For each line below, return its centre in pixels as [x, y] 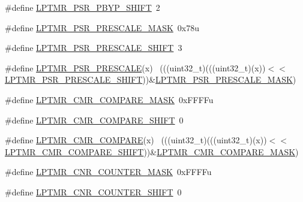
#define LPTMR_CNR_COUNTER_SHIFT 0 [93, 192]
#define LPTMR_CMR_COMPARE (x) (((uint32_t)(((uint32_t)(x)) [136, 140]
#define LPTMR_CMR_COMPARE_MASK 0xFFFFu [109, 99]
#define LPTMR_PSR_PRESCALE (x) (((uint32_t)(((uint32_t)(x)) [135, 67]
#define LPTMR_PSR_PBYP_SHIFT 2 [82, 7]
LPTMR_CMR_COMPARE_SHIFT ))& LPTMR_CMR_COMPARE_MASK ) [152, 151]
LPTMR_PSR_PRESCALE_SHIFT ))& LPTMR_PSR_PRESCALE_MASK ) [151, 79]
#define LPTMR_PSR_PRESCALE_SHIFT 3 [94, 48]
